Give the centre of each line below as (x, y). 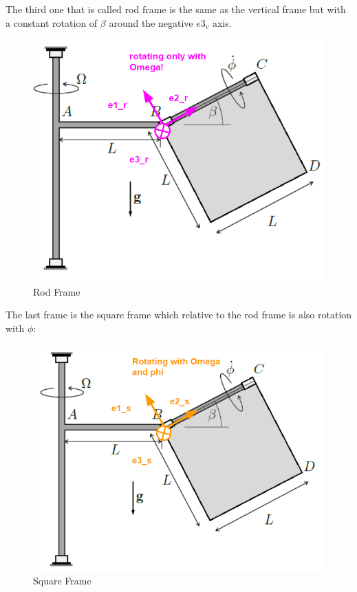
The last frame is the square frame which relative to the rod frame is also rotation (179, 315)
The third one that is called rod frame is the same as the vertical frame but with (176, 9)
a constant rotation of (52, 22)
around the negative (151, 22)
